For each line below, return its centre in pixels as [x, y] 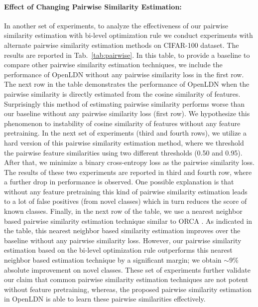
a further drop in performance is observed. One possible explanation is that [119, 182]
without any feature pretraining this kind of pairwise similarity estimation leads [126, 191]
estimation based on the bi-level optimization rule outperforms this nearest [118, 250]
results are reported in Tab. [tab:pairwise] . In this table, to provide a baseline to [127, 55]
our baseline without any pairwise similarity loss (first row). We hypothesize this [127, 113]
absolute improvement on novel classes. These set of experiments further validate [127, 269]
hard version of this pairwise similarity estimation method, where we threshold [124, 142]
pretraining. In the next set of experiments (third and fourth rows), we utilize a [125, 133]
